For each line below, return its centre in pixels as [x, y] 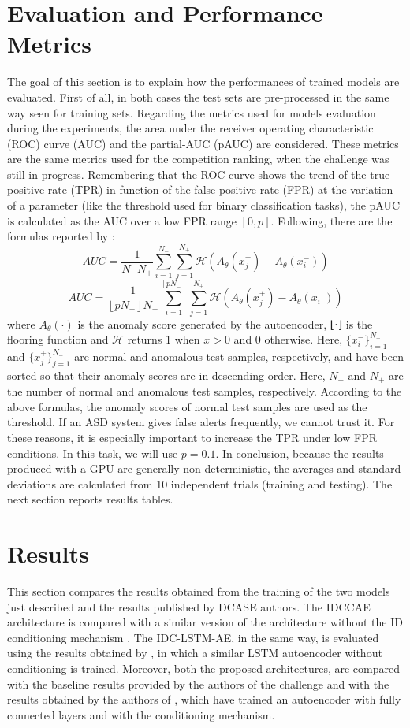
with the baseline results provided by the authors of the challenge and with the [198, 683]
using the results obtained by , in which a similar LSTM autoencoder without [195, 653]
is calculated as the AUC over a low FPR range [122, 220]
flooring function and [58, 339]
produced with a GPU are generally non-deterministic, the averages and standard [204, 468]
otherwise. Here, [304, 339]
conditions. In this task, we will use [93, 453]
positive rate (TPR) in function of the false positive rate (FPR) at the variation [200, 189]
